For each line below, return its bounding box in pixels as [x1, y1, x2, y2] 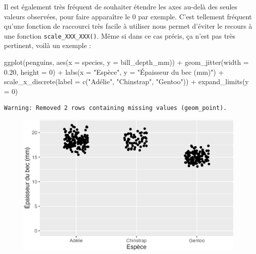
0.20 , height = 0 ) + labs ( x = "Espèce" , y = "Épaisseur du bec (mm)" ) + [4, 66, 224, 77]
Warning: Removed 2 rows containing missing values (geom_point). [4, 104, 227, 112]
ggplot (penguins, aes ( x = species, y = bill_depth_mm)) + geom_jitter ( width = [4, 57, 249, 67]
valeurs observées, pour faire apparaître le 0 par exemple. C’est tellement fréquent [4, 11, 252, 21]
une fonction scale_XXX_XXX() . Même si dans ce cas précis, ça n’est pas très [4, 30, 236, 41]
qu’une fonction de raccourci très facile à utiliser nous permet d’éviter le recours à [4, 21, 252, 31]
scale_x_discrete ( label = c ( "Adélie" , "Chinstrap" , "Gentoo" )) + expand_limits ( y [4, 76, 249, 87]
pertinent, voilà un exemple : [4, 40, 91, 51]
